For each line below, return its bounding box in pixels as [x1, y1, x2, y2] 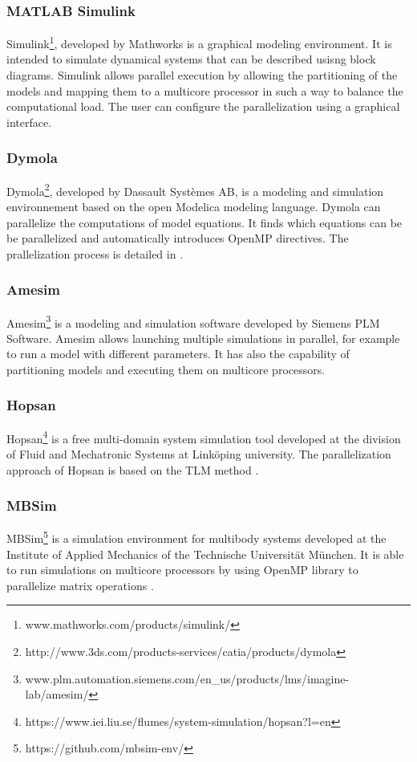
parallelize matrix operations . [6, 577, 154, 593]
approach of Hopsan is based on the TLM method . [6, 461, 259, 478]
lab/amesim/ [25, 686, 89, 703]
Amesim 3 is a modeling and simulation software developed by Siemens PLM [6, 312, 380, 331]
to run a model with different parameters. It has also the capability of [6, 345, 350, 362]
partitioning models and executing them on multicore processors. [6, 361, 326, 377]
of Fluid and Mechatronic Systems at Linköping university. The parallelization [6, 446, 391, 462]
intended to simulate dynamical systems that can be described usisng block [6, 51, 376, 67]
